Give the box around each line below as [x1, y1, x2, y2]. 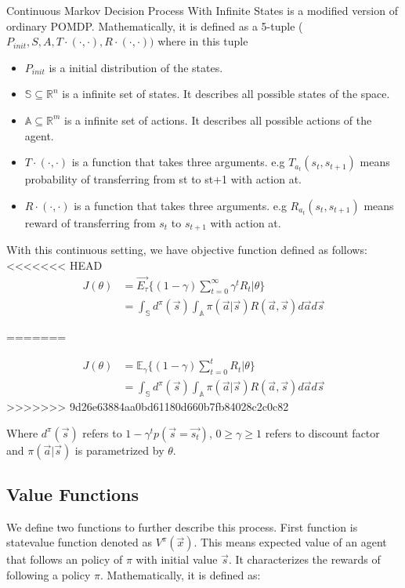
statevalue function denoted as [6, 534, 153, 550]
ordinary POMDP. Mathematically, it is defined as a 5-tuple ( [6, 17, 303, 34]
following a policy [6, 567, 91, 583]
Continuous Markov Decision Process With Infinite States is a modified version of [6, 2, 398, 18]
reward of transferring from [24, 214, 156, 230]
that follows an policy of [6, 551, 123, 568]
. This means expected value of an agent [193, 534, 387, 550]
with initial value [136, 551, 218, 568]
